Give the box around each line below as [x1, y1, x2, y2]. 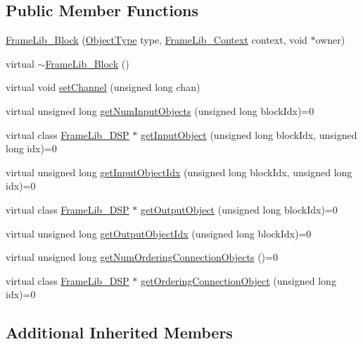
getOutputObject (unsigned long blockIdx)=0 [141, 202, 338, 216]
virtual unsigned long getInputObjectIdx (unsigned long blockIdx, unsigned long [6, 164, 352, 179]
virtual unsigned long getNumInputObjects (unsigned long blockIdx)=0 [6, 103, 314, 118]
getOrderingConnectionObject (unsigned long [141, 273, 336, 288]
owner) [315, 32, 345, 47]
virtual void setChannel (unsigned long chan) [6, 80, 200, 94]
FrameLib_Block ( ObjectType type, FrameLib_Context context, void [6, 32, 307, 47]
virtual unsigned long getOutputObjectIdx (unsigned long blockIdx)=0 [6, 226, 312, 240]
